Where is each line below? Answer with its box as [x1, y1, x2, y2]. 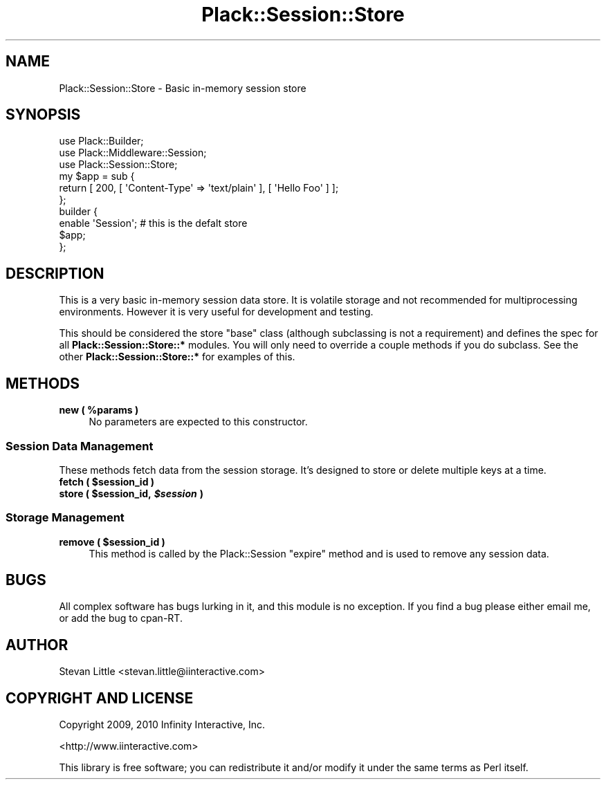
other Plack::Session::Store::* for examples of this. [59, 351, 295, 363]
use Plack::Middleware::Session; [59, 147, 207, 159]
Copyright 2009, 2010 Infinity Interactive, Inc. [59, 719, 266, 731]
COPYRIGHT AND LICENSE [6, 689, 194, 707]
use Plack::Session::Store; [59, 158, 178, 171]
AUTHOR [6, 636, 68, 654]
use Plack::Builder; [59, 135, 144, 147]
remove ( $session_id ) [59, 535, 165, 548]
